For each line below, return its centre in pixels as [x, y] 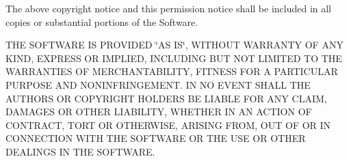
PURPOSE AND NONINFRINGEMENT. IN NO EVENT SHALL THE [158, 84]
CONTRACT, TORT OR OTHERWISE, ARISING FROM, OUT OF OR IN [168, 125]
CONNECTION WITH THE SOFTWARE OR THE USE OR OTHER [156, 138]
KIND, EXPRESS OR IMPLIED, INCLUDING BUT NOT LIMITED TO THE [174, 58]
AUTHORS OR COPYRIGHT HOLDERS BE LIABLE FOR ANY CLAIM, [166, 98]
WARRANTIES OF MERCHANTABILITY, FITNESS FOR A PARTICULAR [172, 71]
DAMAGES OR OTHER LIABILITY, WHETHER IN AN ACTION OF [159, 112]
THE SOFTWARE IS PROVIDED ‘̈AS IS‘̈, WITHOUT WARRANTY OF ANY [174, 45]
